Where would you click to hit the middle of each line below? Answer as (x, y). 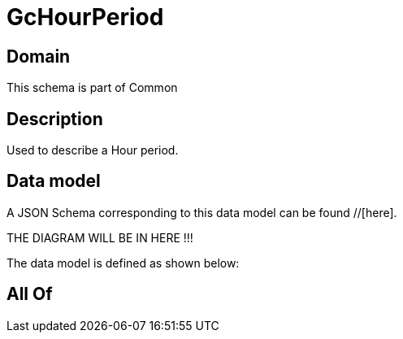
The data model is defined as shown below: (123, 263)
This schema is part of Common (92, 88)
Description (55, 119)
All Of (30, 294)
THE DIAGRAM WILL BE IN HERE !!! (100, 237)
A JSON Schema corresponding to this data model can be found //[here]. (202, 212)
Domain (39, 56)
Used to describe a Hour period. (93, 150)
